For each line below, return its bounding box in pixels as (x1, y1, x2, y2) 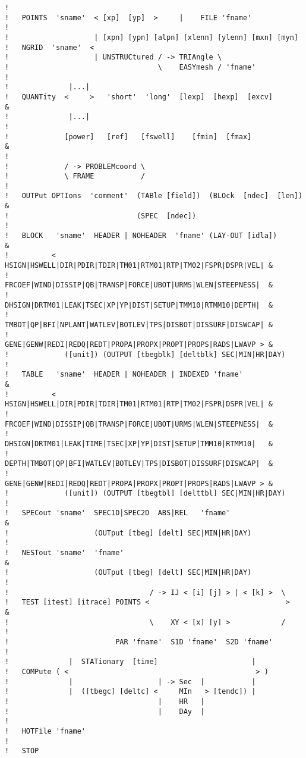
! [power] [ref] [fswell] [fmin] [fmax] (5, 132, 252, 141)
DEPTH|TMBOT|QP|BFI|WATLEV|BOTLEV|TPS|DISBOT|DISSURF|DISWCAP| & (5, 459, 273, 468)
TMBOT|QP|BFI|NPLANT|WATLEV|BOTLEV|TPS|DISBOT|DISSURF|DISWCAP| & (5, 321, 273, 329)
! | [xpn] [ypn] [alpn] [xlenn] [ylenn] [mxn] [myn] (5, 33, 298, 42)
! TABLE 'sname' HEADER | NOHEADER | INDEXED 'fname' (5, 370, 243, 379)
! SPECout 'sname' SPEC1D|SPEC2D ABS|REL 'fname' (5, 509, 231, 518)
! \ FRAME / (5, 172, 146, 181)
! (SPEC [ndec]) (5, 211, 197, 220)
